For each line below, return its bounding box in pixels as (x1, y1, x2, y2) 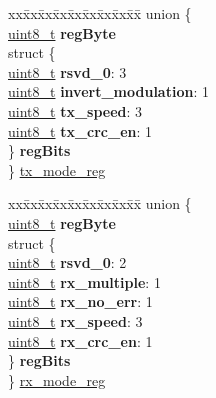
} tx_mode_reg (8, 159, 106, 180)
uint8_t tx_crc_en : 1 (8, 120, 153, 141)
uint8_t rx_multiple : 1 (8, 271, 161, 292)
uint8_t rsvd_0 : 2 (8, 252, 127, 273)
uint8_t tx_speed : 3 (8, 100, 143, 121)
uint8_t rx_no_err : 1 (8, 291, 153, 312)
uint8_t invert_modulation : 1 (8, 81, 209, 102)
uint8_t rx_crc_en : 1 (8, 330, 153, 351)
